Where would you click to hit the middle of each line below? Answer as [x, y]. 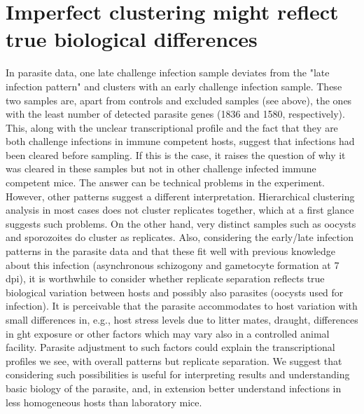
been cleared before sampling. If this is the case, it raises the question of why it [176, 154]
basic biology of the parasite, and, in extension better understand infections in [174, 388]
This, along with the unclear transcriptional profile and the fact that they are [172, 127]
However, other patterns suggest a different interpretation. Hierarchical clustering [180, 196]
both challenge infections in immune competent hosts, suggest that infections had [180, 141]
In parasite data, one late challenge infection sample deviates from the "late [168, 73]
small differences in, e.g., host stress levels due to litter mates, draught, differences [182, 319]
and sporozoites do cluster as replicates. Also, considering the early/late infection [180, 237]
